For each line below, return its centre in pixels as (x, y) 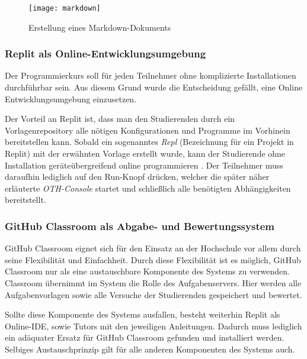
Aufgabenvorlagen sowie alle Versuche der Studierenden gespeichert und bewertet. (153, 294)
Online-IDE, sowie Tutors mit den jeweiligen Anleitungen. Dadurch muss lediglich (153, 326)
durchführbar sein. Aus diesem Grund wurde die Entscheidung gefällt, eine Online (154, 87)
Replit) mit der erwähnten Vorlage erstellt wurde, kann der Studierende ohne (145, 153)
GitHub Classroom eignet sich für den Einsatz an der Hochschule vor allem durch (153, 248)
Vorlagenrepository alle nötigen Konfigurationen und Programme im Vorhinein (148, 130)
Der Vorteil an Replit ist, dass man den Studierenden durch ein (120, 119)
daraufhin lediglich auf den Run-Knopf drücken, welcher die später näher (137, 177)
